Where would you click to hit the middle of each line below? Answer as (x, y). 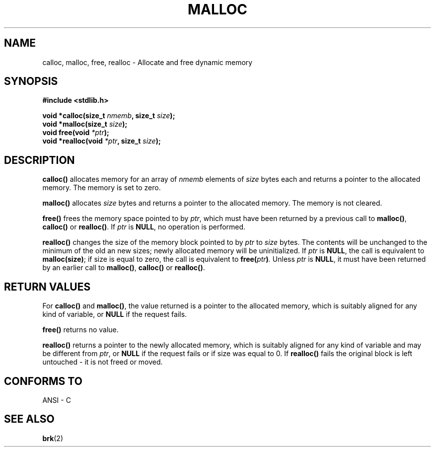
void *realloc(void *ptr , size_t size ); (102, 141)
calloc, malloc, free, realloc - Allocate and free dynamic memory (147, 62)
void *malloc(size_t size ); (85, 124)
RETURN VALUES (47, 287)
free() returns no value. (80, 330)
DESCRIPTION (39, 160)
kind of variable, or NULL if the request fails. (115, 314)
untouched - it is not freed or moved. (103, 362)
